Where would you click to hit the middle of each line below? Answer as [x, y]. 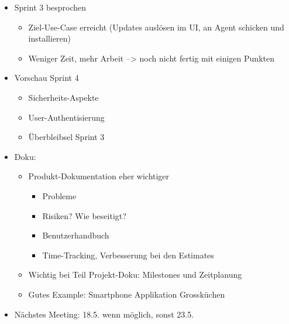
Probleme [59, 195]
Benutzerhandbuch [76, 235]
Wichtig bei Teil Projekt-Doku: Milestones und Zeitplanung [135, 274]
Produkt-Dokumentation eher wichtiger [99, 176]
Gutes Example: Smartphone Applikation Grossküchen [127, 294]
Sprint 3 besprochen [50, 7]
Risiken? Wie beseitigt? [84, 215]
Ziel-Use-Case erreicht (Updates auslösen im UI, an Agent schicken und [156, 27]
